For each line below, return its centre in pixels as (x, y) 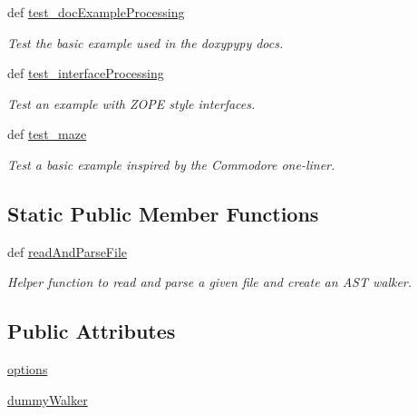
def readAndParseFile (68, 251)
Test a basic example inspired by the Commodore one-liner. (171, 164)
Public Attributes (92, 331)
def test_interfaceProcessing (86, 73)
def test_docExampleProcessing (96, 12)
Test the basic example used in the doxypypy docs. (146, 42)
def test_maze (47, 134)
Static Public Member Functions (163, 213)
